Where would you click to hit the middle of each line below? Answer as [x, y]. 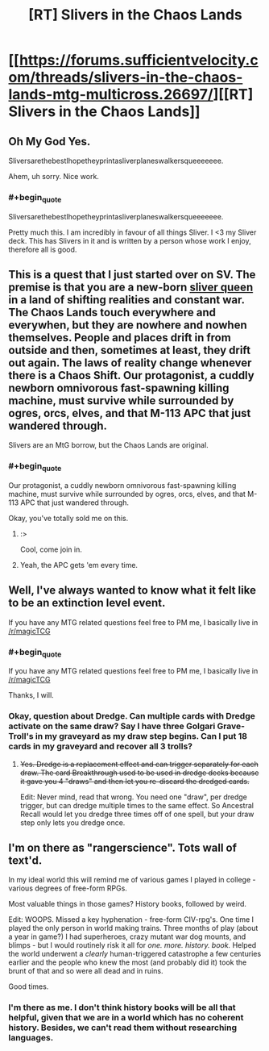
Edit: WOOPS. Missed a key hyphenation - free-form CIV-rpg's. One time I [131, 920]
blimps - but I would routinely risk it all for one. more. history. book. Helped [132, 945]
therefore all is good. [43, 249]
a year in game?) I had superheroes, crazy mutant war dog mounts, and [127, 936]
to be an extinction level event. [87, 603]
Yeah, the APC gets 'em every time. [79, 565]
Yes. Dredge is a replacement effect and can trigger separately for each [139, 764]
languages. [31, 1038]
